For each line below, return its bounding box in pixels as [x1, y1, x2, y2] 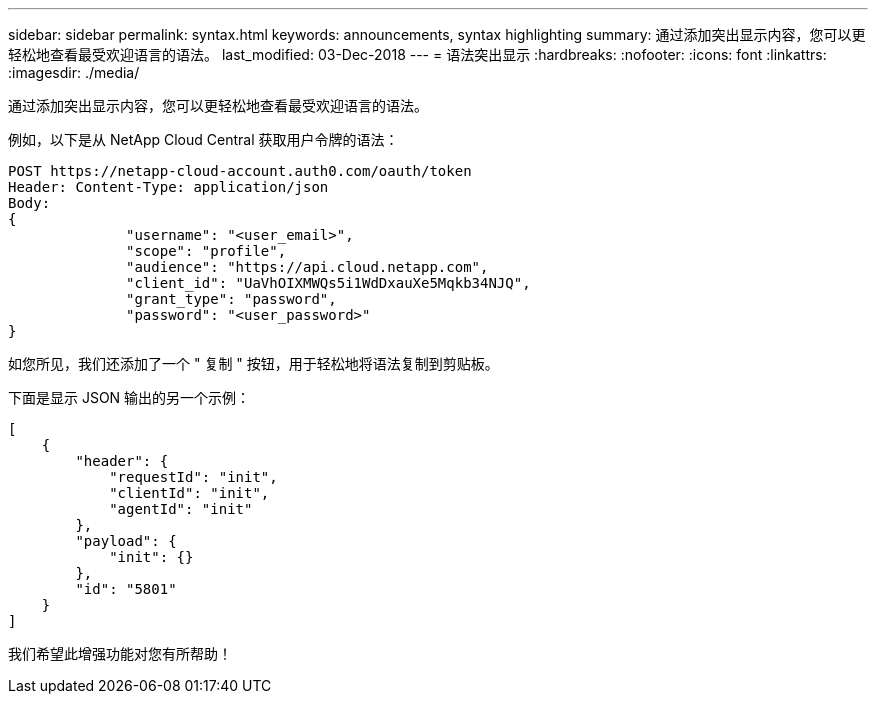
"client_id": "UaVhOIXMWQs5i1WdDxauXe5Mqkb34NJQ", [126, 275, 531, 291]
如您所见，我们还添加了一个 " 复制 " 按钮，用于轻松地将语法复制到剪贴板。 [8, 355, 499, 372]
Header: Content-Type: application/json [8, 179, 329, 195]
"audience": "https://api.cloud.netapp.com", [126, 259, 489, 275]
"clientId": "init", [109, 485, 270, 501]
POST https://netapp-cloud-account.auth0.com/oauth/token [8, 163, 472, 179]
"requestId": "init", [109, 469, 278, 485]
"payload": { [75, 533, 177, 549]
